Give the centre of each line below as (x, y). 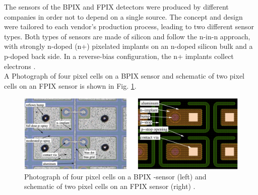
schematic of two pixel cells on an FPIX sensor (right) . (110, 186)
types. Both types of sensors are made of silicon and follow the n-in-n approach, (127, 36)
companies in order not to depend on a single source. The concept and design (123, 16)
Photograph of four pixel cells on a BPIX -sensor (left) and (115, 176)
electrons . (20, 66)
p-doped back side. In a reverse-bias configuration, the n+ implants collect (119, 56)
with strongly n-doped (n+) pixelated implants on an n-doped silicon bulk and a (128, 46)
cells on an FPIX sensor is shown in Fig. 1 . (70, 85)
